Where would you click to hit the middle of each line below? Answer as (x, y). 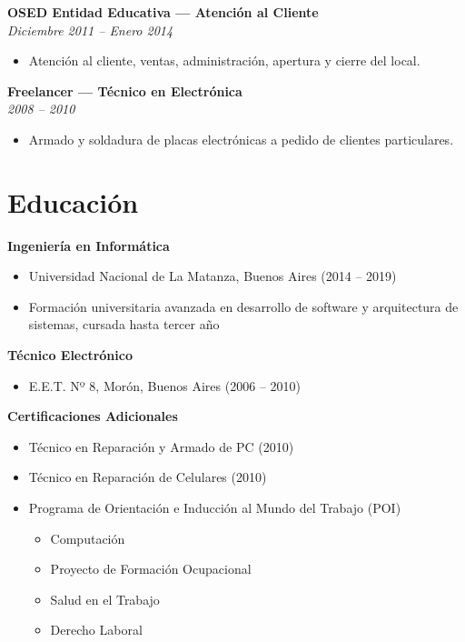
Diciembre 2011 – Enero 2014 (90, 30)
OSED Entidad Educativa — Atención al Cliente (163, 12)
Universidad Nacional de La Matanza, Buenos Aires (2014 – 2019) (213, 276)
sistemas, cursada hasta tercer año (124, 324)
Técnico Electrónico (70, 355)
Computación (88, 538)
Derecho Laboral (96, 630)
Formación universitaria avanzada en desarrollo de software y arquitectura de (243, 306)
